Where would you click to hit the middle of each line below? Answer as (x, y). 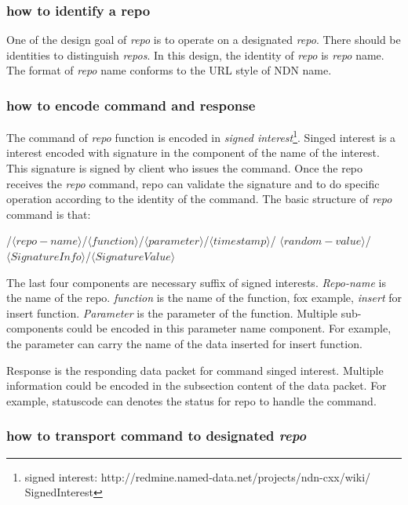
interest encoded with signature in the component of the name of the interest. (193, 153)
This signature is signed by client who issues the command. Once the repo (185, 168)
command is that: (49, 214)
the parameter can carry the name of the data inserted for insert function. (184, 343)
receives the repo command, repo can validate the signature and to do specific (193, 183)
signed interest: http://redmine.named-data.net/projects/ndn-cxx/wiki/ (198, 476)
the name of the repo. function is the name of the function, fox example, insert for (204, 298)
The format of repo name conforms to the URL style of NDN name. (169, 70)
